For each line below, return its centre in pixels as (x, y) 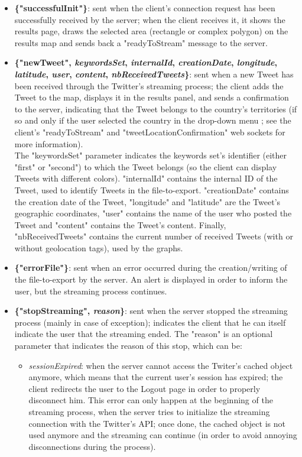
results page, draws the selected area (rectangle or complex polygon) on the (151, 31)
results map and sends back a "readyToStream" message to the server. (141, 42)
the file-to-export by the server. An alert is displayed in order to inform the (151, 279)
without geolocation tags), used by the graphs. (99, 247)
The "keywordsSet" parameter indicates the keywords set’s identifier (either (151, 155)
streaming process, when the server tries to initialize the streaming (149, 411)
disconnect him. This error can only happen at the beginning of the (151, 400)
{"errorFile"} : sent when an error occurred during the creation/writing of (151, 268)
